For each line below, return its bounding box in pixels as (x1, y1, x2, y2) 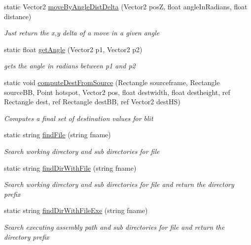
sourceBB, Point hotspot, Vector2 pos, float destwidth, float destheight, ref (4, 87, 230, 97)
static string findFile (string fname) (4, 129, 111, 140)
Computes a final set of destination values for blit (4, 113, 153, 123)
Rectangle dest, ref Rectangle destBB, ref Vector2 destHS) (4, 96, 180, 107)
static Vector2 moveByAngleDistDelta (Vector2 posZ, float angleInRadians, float (4, 1, 248, 11)
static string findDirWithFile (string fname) (4, 162, 137, 173)
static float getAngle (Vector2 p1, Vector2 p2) (4, 44, 143, 54)
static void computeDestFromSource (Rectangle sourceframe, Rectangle (4, 77, 220, 87)
